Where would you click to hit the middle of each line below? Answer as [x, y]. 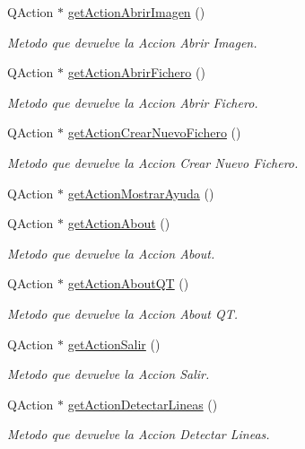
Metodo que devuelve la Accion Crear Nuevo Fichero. [153, 162]
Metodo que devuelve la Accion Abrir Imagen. [132, 42]
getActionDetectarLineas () [143, 404]
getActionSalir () [114, 343]
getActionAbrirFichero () [136, 72]
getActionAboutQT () [128, 283]
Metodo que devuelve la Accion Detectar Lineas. [139, 434]
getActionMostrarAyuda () [141, 193]
